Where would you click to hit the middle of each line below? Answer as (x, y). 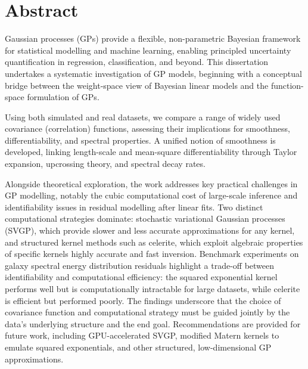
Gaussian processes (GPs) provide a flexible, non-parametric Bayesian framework (153, 38)
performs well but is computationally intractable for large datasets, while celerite (153, 289)
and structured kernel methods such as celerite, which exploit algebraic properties (154, 242)
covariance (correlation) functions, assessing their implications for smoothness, (147, 128)
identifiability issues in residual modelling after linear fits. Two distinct (134, 207)
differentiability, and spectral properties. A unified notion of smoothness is (140, 140)
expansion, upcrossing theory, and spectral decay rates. (105, 164)
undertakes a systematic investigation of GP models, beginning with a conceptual (153, 73)
